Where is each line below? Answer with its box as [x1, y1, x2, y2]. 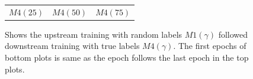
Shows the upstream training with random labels [5, 28, 182, 40]
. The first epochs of [173, 39, 246, 52]
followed [218, 28, 248, 40]
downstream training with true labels [5, 39, 140, 52]
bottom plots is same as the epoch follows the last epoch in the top [5, 51, 249, 64]
